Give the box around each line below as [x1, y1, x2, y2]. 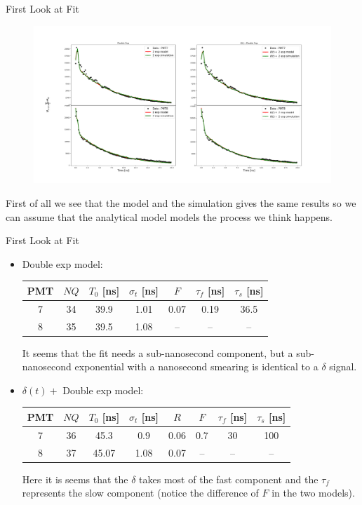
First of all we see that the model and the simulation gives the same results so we [6, 196, 356, 210]
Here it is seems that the [22, 471, 128, 486]
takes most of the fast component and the [139, 471, 319, 486]
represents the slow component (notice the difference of [22, 485, 259, 500]
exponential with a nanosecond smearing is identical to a [74, 359, 319, 374]
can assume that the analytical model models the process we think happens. [6, 209, 333, 224]
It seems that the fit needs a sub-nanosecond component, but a [22, 345, 293, 360]
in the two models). [271, 485, 355, 500]
